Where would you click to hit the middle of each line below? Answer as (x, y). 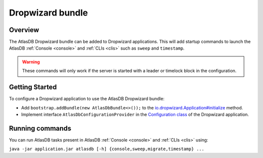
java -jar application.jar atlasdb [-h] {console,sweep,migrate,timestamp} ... (107, 149)
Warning (31, 62)
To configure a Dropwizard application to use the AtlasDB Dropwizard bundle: (87, 99)
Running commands (40, 128)
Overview (24, 30)
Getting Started (33, 87)
